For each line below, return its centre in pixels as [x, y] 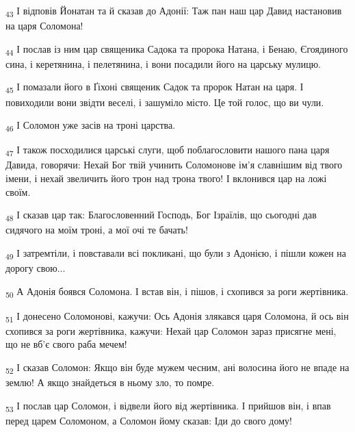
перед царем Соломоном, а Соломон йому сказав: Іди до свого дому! [149, 420]
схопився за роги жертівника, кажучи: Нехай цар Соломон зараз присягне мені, [171, 330]
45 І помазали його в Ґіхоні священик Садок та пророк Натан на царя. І [155, 88]
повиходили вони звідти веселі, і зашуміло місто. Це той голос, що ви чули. [165, 102]
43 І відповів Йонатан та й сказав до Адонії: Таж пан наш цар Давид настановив [174, 11]
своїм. [18, 191]
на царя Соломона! [44, 26]
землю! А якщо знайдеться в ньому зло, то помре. [110, 382]
